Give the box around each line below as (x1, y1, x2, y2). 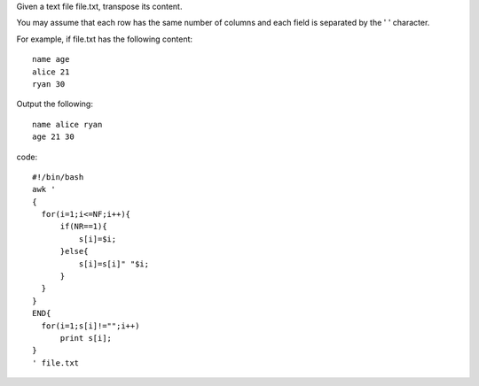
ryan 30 (32, 79, 66, 89)
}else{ (59, 246, 89, 257)
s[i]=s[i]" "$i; (78, 259, 150, 269)
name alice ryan (32, 120, 103, 129)
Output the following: (16, 98, 93, 110)
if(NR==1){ (59, 221, 107, 232)
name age (32, 54, 70, 65)
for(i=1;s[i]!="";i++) (41, 320, 140, 331)
